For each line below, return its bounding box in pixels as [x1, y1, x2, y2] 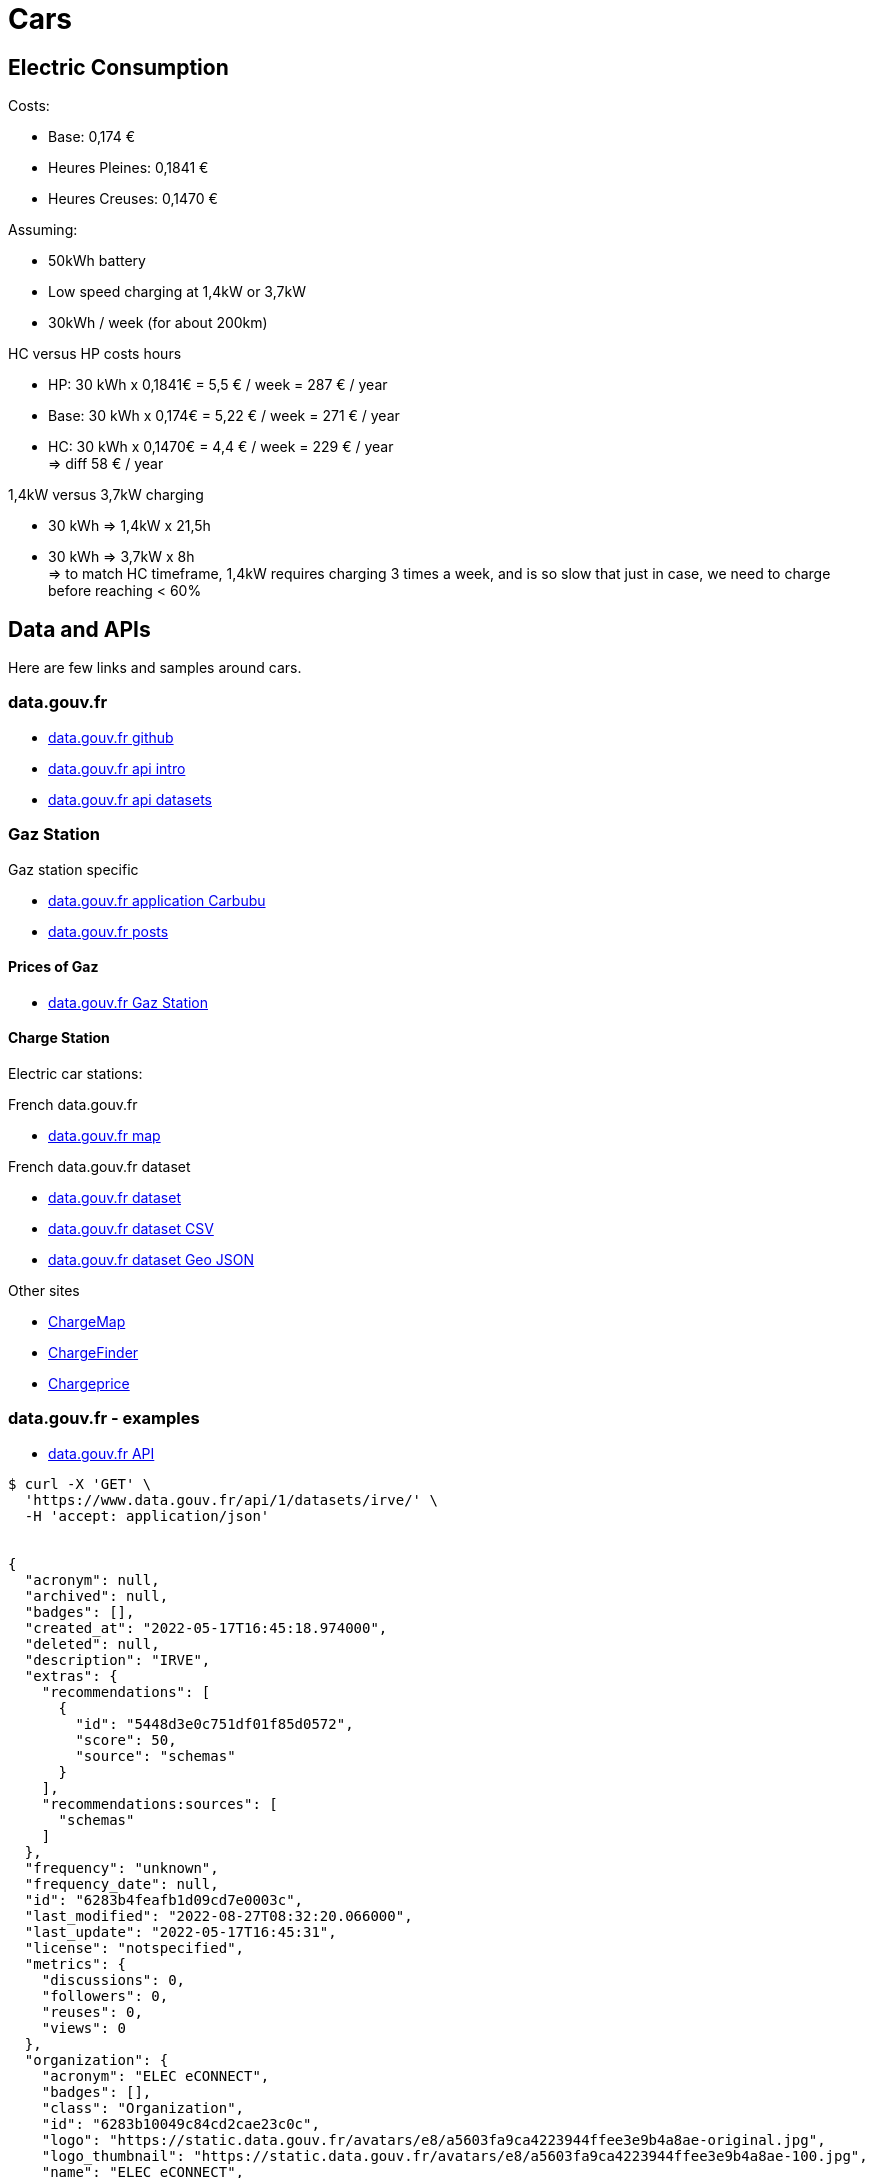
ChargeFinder [48, 1343, 139, 1361]
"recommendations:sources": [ [41, 1795, 278, 1812]
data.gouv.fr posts [48, 922, 169, 940]
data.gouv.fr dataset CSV [48, 1219, 214, 1237]
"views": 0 [41, 2019, 127, 2036]
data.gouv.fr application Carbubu [48, 891, 266, 909]
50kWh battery [48, 252, 146, 270]
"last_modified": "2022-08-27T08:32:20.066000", [24, 1907, 413, 1924]
